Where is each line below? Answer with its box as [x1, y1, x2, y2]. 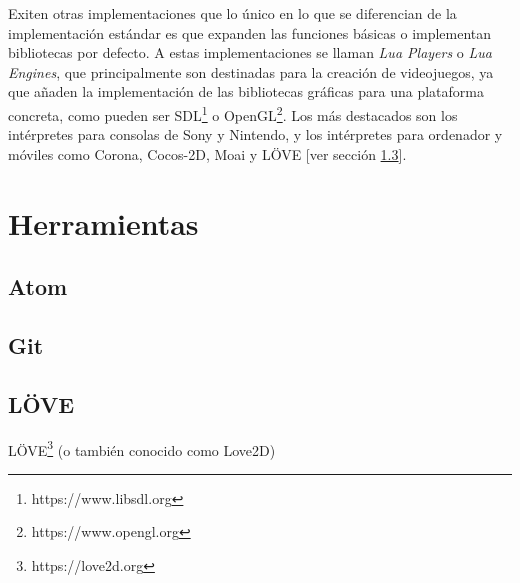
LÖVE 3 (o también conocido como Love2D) [8, 436, 276, 460]
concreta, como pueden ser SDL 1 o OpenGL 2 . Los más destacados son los [8, 101, 458, 125]
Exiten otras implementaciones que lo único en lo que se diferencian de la [8, 3, 457, 23]
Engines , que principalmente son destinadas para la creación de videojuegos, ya [8, 61, 494, 82]
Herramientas [8, 202, 199, 243]
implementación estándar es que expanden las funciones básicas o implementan [8, 22, 492, 43]
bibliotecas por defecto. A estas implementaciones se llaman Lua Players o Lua [8, 42, 492, 63]
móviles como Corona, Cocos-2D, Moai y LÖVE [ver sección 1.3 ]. [8, 143, 407, 164]
